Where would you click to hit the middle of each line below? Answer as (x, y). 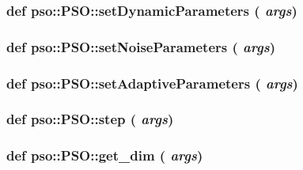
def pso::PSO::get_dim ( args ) (105, 155)
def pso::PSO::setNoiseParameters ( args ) (141, 46)
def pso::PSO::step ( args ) (90, 119)
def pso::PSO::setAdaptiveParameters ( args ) (152, 83)
